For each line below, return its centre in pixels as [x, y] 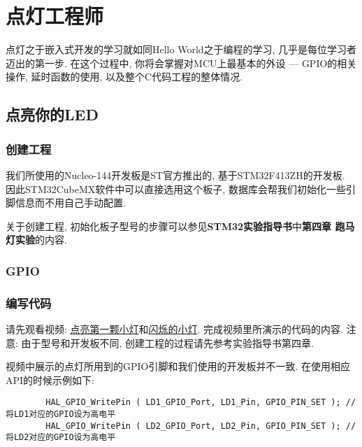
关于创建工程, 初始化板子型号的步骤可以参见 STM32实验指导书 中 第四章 [169, 226]
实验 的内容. [41, 240]
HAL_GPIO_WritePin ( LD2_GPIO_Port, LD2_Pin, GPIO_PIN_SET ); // [201, 426]
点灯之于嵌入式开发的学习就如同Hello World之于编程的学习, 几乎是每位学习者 [181, 49]
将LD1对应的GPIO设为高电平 [61, 414]
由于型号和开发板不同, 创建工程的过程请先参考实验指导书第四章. [167, 342]
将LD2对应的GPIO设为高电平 [61, 438]
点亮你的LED [52, 114]
